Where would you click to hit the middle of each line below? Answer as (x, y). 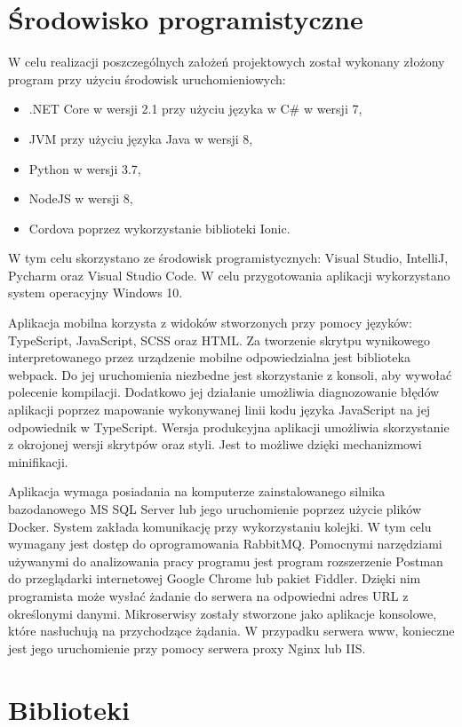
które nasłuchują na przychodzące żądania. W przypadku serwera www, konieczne (231, 631)
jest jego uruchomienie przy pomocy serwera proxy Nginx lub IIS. (187, 648)
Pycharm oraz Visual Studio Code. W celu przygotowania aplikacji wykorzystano (229, 275)
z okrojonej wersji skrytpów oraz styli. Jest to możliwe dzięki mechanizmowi (215, 444)
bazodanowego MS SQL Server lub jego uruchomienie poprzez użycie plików (215, 509)
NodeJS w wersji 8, (81, 198)
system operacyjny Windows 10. (96, 292)
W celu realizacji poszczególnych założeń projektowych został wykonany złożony (227, 62)
